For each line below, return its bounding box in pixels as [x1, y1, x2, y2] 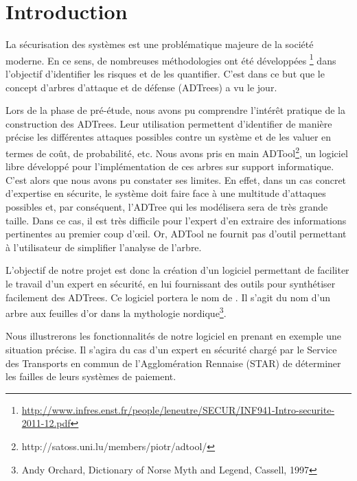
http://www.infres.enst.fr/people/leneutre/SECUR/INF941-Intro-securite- [21, 402, 335, 417]
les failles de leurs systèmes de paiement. [5, 369, 176, 384]
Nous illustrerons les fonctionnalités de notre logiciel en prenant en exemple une [5, 329, 341, 343]
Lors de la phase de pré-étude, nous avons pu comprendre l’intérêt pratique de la [5, 103, 346, 117]
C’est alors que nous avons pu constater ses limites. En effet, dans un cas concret [5, 172, 347, 187]
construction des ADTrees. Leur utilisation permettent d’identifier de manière [5, 116, 332, 130]
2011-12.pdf [21, 416, 71, 430]
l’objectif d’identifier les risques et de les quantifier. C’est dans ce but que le [5, 66, 325, 80]
